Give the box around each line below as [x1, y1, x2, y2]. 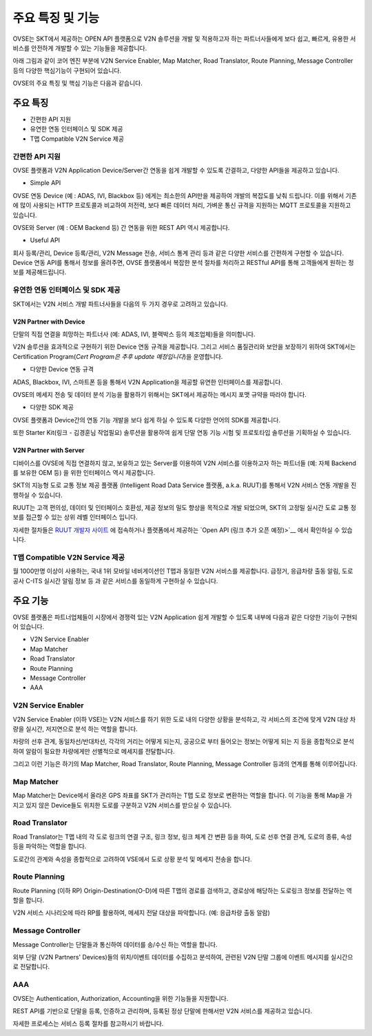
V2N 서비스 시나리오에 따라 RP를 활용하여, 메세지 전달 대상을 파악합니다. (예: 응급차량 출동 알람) [12, 908, 270, 917]
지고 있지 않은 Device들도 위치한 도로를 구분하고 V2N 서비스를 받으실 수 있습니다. [12, 801, 232, 809]
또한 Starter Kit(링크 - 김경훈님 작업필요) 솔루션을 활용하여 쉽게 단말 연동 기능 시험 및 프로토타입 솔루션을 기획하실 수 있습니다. [12, 429, 351, 437]
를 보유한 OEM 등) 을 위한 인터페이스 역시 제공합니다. [12, 468, 156, 476]
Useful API [30, 236, 61, 244]
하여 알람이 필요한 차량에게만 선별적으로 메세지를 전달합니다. [12, 747, 175, 755]
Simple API [30, 179, 61, 187]
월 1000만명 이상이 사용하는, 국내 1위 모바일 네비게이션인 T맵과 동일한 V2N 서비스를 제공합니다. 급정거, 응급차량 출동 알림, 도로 [12, 567, 353, 576]
